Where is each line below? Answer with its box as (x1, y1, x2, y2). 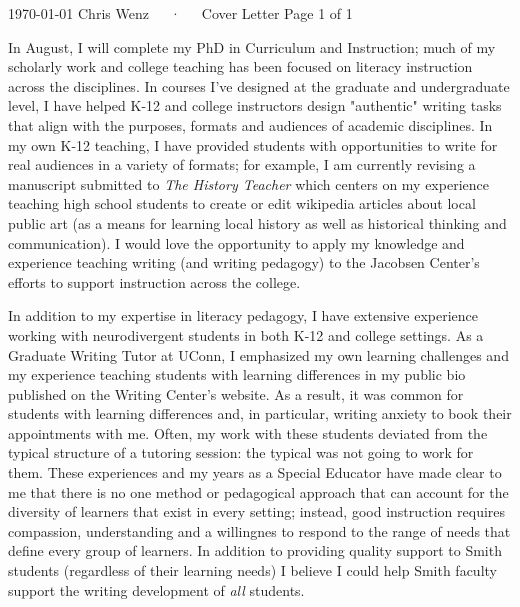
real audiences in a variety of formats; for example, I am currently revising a (8, 154, 476, 175)
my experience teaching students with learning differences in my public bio (8, 364, 466, 385)
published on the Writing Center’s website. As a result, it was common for (8, 383, 464, 404)
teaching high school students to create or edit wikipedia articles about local (8, 193, 476, 214)
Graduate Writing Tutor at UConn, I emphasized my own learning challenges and (8, 344, 509, 365)
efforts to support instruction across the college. (8, 271, 301, 292)
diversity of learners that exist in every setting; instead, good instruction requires (8, 501, 506, 522)
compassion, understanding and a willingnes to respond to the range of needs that (8, 520, 511, 541)
